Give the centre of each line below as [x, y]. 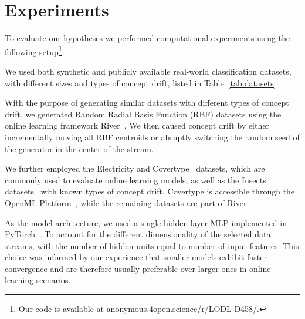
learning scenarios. [38, 280]
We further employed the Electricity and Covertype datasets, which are [135, 168]
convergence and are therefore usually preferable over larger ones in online [138, 268]
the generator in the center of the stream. [79, 148]
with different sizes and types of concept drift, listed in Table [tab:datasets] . [142, 83]
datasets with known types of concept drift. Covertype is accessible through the [150, 191]
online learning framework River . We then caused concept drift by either [137, 125]
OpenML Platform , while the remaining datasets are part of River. [127, 202]
